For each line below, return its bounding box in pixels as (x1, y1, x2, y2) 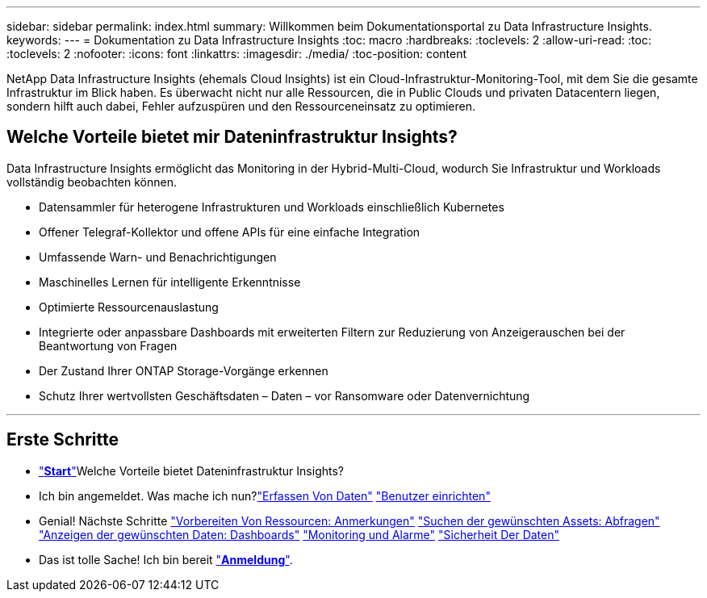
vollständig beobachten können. (6, 174, 177, 189)
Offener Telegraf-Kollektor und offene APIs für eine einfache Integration (39, 224, 420, 239)
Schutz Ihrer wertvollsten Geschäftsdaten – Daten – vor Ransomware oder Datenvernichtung (39, 388, 530, 403)
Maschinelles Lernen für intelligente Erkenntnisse (39, 274, 301, 289)
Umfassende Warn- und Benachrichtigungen (39, 249, 277, 264)
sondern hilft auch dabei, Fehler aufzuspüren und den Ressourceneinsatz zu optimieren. (6, 99, 475, 113)
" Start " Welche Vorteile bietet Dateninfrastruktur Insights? (39, 463, 344, 478)
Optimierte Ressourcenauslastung (39, 299, 219, 314)
